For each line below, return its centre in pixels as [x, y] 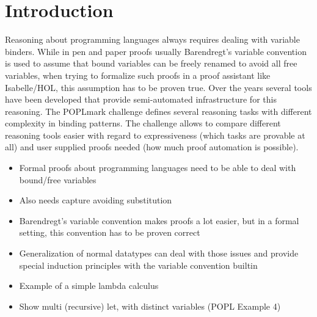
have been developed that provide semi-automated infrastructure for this [141, 99]
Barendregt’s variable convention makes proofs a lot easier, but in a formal [159, 220]
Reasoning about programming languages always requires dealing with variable [152, 39]
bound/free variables [58, 179]
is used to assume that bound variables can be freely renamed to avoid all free [151, 63]
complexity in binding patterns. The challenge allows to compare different [143, 123]
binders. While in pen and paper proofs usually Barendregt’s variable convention [156, 51]
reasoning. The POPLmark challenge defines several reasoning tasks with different [158, 111]
